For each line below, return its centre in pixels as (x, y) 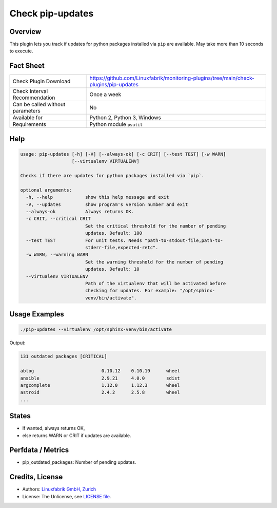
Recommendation (34, 98)
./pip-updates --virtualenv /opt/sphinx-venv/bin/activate (96, 330)
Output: (17, 343)
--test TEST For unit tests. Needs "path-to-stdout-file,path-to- (124, 240)
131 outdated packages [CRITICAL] (64, 356)
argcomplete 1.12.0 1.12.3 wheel (100, 385)
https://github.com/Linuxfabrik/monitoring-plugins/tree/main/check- (172, 78)
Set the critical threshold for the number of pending (155, 226)
